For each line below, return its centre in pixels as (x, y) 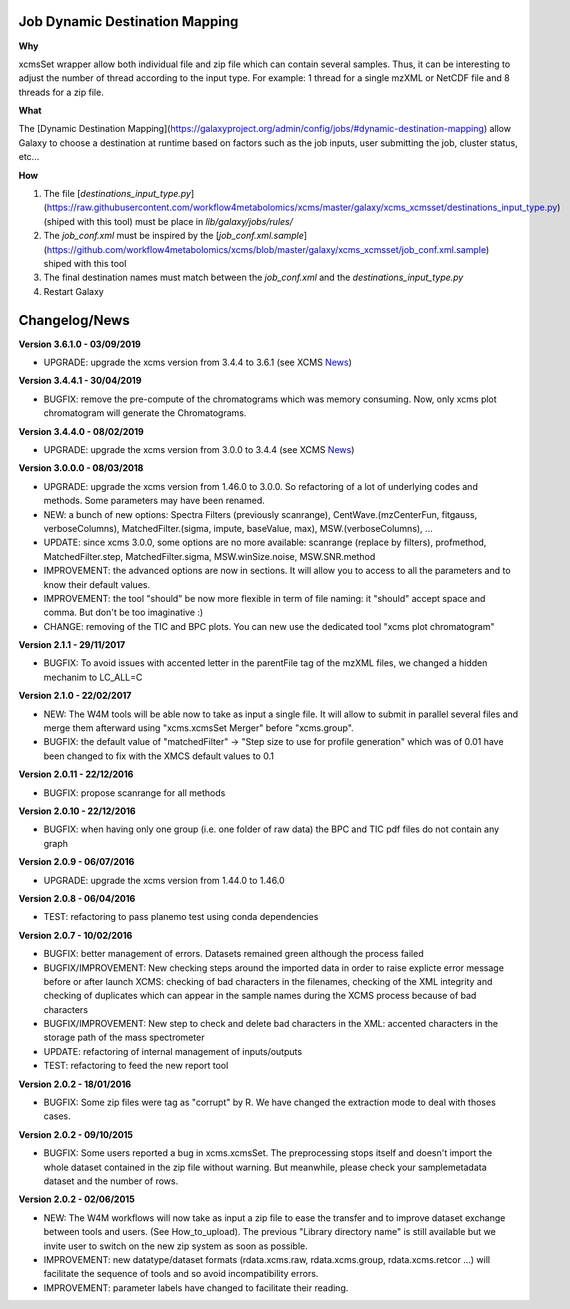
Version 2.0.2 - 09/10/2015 (76, 1134)
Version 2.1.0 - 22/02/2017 (75, 696)
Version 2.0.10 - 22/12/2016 (77, 811)
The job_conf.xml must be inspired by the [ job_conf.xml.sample (174, 236)
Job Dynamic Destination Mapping (128, 21)
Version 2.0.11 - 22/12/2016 (76, 774)
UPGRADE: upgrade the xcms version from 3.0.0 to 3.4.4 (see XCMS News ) (199, 450)
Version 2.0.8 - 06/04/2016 (77, 898)
